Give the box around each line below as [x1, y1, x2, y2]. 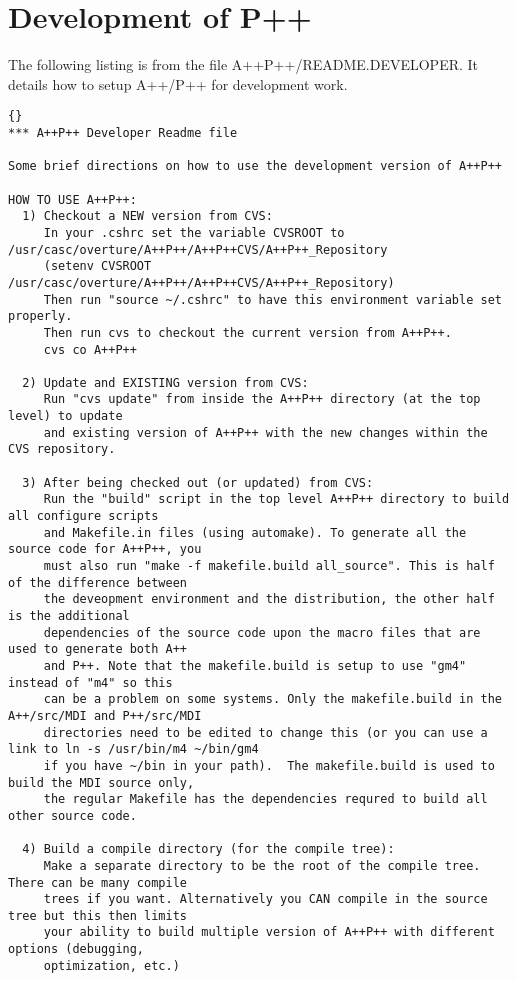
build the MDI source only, [8, 775, 195, 790]
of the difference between [8, 575, 187, 590]
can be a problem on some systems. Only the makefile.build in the [43, 692, 502, 707]
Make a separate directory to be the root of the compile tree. [43, 858, 481, 873]
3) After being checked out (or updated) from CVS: [22, 475, 374, 490]
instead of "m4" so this [8, 675, 173, 690]
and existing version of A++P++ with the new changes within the [43, 425, 488, 440]
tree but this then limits [8, 908, 187, 923]
